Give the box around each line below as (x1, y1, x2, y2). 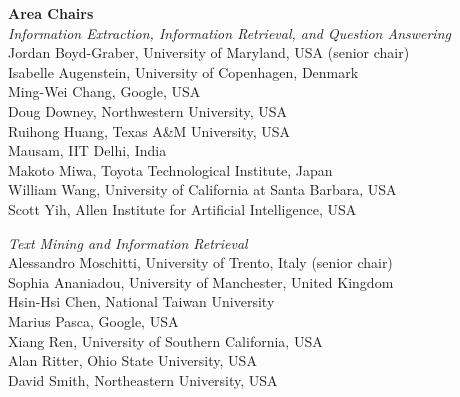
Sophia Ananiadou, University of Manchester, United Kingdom (8, 271, 394, 292)
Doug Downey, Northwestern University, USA (8, 100, 288, 121)
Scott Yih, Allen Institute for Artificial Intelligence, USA (8, 198, 357, 219)
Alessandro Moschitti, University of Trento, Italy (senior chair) (8, 252, 393, 273)
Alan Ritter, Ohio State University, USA (8, 350, 257, 371)
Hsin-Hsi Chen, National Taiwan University (8, 291, 275, 312)
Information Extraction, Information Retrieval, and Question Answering (8, 22, 451, 43)
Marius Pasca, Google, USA (8, 310, 179, 331)
